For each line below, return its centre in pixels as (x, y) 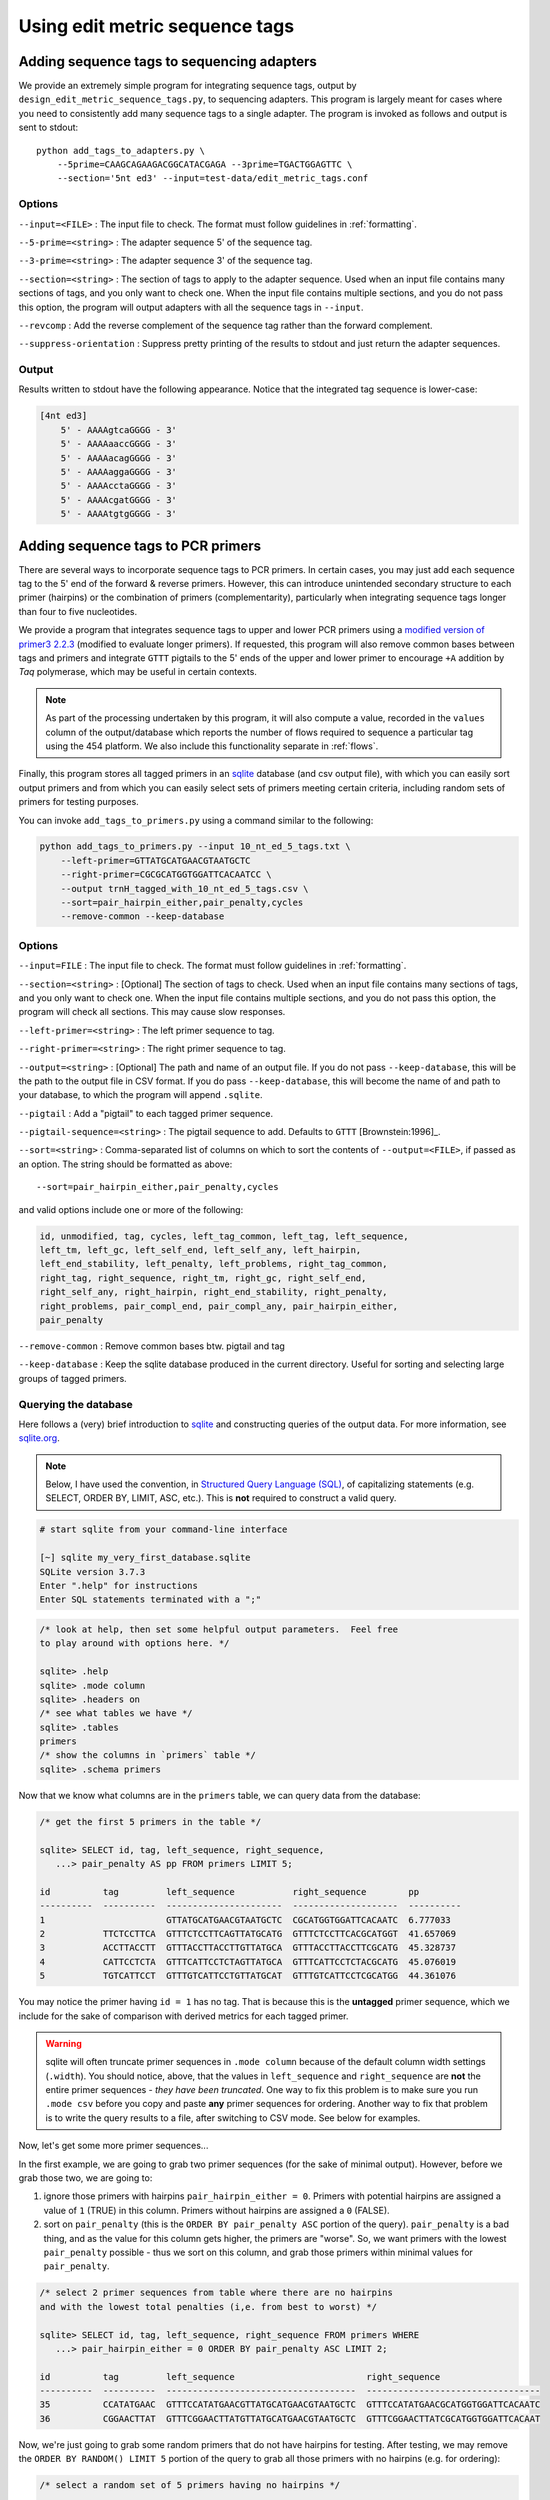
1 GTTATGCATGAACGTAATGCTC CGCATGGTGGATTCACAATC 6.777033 (245, 1919)
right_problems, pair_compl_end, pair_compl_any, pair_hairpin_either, (219, 1306)
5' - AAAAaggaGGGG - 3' (118, 471)
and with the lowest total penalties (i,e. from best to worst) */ (208, 2306)
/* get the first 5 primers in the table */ (150, 1821)
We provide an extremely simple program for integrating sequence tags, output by (187, 86)
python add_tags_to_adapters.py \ (120, 150)
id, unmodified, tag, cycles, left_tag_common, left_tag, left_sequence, (224, 1236)
